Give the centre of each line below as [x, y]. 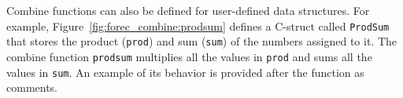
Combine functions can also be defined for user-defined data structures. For [188, 10]
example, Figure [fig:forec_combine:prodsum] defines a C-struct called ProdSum [198, 25]
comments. [32, 87]
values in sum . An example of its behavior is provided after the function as [185, 72]
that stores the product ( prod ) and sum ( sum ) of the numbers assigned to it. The [201, 41]
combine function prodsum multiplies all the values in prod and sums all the [189, 56]
